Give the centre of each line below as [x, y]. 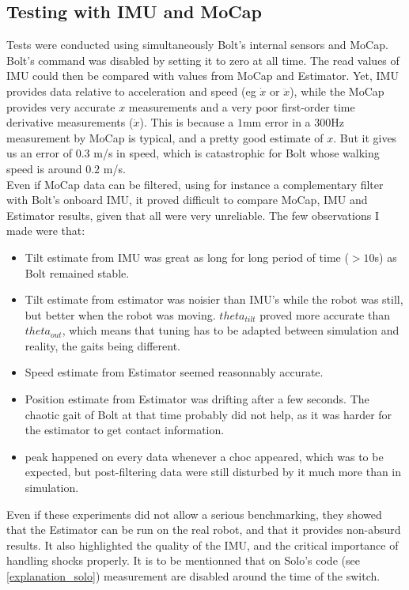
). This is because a [187, 122]
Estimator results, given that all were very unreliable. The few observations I [193, 215]
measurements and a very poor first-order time [242, 106]
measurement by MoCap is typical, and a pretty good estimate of [165, 137]
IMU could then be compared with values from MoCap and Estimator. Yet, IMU [203, 76]
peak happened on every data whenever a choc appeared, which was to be [204, 456]
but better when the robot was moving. [120, 314]
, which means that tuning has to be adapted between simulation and [231, 330]
